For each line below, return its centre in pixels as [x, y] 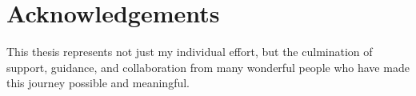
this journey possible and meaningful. [98, 83]
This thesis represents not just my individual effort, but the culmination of [190, 52]
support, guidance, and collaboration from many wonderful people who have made [208, 67]
